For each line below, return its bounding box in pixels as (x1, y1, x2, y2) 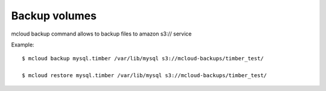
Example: (11, 41, 34, 48)
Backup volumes (11, 9, 97, 22)
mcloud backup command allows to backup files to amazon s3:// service (11, 30, 192, 37)
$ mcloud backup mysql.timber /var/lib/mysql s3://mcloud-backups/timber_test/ (22, 55, 264, 62)
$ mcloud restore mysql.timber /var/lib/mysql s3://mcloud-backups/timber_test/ (22, 72, 267, 79)
